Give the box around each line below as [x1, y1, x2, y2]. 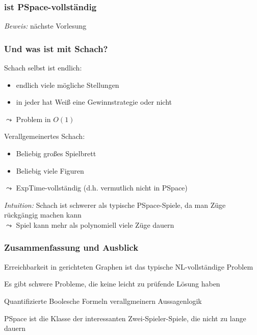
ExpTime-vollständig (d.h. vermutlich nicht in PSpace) [16, 182, 188, 193]
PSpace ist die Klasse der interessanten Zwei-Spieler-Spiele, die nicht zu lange [4, 313, 246, 323]
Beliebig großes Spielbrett [16, 148, 96, 158]
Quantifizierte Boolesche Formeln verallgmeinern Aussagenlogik [4, 295, 202, 306]
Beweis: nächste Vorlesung [4, 20, 87, 31]
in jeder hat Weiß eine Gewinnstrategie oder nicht [16, 97, 172, 107]
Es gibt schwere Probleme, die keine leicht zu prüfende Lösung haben [4, 278, 220, 289]
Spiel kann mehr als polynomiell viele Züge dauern [16, 219, 174, 230]
